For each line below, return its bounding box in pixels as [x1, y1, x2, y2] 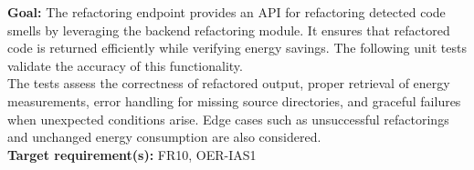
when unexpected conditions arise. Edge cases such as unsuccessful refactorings [7, 109, 449, 128]
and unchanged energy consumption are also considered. [7, 127, 321, 146]
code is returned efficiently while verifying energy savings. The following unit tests [7, 38, 467, 57]
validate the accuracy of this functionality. [7, 55, 243, 75]
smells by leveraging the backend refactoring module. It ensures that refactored [7, 20, 450, 39]
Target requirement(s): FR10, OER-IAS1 [7, 145, 257, 164]
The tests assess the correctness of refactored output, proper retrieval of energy [7, 74, 450, 93]
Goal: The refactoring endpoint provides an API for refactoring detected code [7, 3, 446, 21]
